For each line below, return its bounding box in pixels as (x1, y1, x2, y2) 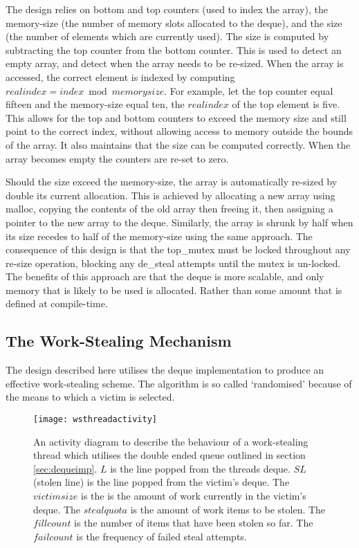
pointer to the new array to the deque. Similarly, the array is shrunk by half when (6, 214, 353, 229)
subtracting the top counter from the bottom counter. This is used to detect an (6, 42, 342, 57)
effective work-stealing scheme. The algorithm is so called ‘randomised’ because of (6, 376, 352, 390)
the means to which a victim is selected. (6, 390, 175, 404)
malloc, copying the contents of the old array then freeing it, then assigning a (6, 201, 333, 216)
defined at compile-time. (6, 296, 108, 311)
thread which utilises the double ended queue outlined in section (33, 448, 306, 462)
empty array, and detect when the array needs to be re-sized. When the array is (6, 56, 344, 71)
